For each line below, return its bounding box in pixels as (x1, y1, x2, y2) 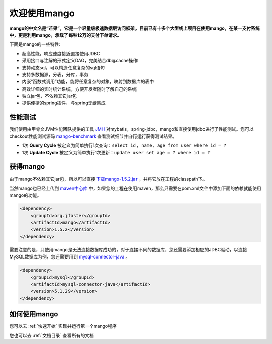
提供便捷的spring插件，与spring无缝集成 (22, 100, 106, 106)
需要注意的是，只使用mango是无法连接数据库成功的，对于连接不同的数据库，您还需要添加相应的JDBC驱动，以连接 (9, 246, 247, 252)
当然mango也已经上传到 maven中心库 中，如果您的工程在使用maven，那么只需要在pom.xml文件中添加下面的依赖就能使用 (9, 185, 261, 191)
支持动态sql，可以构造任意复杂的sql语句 (22, 64, 105, 70)
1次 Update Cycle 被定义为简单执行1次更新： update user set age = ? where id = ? (22, 149, 210, 155)
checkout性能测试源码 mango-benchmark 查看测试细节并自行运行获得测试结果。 (9, 133, 177, 139)
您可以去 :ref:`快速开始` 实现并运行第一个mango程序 (9, 323, 117, 329)
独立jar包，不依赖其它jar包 (22, 93, 77, 99)
